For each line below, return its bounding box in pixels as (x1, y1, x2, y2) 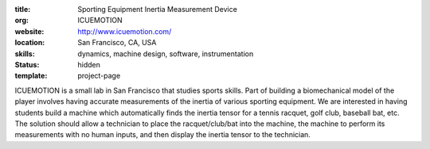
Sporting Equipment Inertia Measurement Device (77, 5, 238, 13)
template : (14, 71, 48, 81)
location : (14, 38, 45, 48)
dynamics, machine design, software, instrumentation (77, 48, 254, 59)
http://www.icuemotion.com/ (77, 26, 172, 36)
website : (14, 26, 45, 36)
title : (14, 5, 31, 13)
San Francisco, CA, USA (77, 38, 157, 48)
